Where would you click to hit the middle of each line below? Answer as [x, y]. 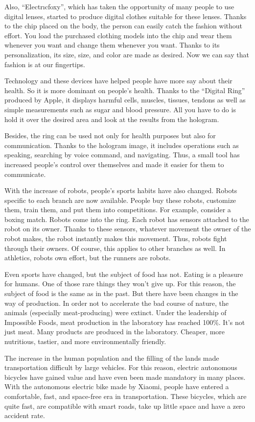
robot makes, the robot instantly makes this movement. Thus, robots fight [116, 238]
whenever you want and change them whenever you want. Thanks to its [112, 45]
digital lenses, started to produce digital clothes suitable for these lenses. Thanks [126, 16]
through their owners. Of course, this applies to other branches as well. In [115, 248]
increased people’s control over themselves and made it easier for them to [114, 164]
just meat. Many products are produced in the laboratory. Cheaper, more [115, 332]
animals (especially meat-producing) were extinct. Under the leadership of [116, 312]
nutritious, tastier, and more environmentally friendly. [85, 341]
